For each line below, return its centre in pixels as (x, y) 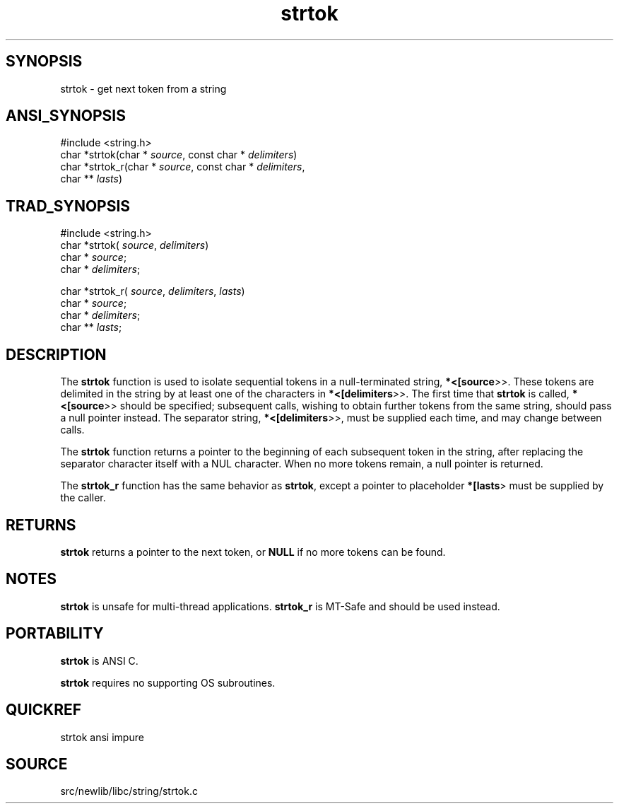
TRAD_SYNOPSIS (68, 206)
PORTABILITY (55, 634)
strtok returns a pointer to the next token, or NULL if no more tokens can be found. (253, 552)
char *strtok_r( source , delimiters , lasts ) (153, 291)
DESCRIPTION (56, 354)
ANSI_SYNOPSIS (66, 116)
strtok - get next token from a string (143, 88)
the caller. (83, 498)
